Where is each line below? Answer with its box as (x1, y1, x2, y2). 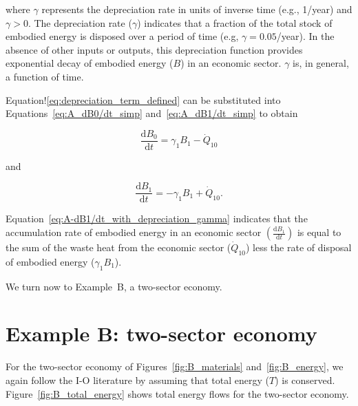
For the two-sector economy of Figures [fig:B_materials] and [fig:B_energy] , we (6, 359, 344, 374)
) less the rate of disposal (245, 240, 352, 255)
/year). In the (276, 29, 335, 43)
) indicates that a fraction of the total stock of (137, 15, 333, 30)
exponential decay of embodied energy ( (6, 56, 173, 70)
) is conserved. (275, 372, 335, 387)
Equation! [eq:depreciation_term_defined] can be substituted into (6, 92, 281, 107)
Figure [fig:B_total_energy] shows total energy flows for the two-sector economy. (6, 386, 349, 400)
